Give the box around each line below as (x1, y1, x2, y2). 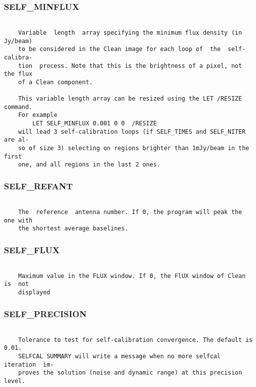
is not (4, 280, 29, 288)
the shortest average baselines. (18, 225, 128, 232)
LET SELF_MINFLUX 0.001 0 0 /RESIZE (32, 120, 157, 127)
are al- (4, 136, 29, 144)
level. (4, 377, 25, 385)
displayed (18, 289, 51, 296)
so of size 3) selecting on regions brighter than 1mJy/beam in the (18, 145, 249, 152)
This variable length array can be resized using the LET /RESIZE (18, 95, 242, 103)
